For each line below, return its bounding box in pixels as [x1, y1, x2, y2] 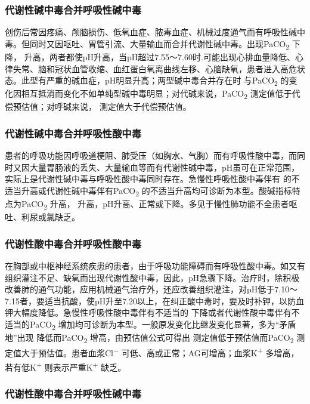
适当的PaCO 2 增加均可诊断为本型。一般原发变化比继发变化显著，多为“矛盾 [5, 318, 296, 332]
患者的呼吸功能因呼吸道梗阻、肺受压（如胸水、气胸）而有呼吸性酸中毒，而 [5, 149, 297, 162]
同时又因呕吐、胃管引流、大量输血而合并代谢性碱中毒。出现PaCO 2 [29, 37, 289, 51]
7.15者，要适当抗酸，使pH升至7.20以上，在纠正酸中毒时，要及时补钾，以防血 [5, 294, 305, 307]
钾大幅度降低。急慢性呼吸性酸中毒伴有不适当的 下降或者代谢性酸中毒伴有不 [5, 306, 300, 319]
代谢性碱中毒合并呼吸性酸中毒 [5, 125, 142, 140]
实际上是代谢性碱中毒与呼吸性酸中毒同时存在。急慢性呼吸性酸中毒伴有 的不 [5, 172, 300, 185]
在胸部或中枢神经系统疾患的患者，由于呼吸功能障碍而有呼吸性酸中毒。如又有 [5, 260, 305, 272]
